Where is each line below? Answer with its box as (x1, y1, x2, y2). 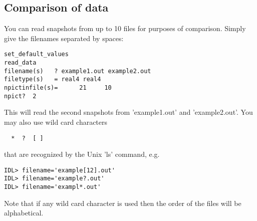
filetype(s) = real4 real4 (4, 76, 101, 83)
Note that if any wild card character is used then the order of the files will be (4, 197, 241, 208)
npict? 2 (4, 92, 37, 100)
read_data (4, 59, 37, 67)
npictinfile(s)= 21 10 (4, 84, 112, 92)
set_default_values (4, 51, 69, 58)
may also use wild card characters (4, 116, 108, 127)
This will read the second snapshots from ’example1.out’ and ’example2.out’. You (4, 107, 253, 117)
